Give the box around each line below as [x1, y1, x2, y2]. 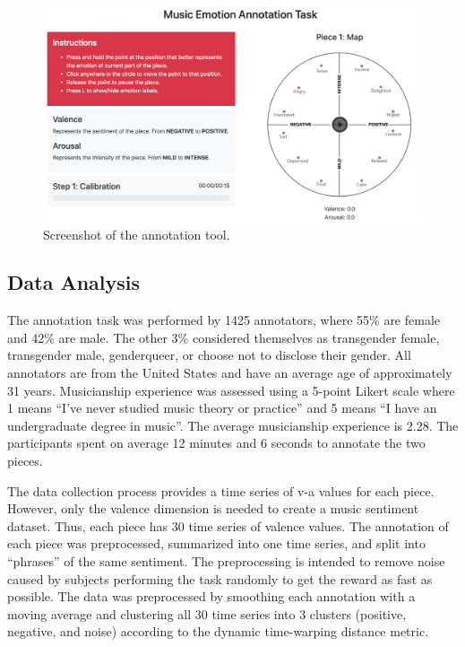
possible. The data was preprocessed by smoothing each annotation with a [7, 587, 416, 606]
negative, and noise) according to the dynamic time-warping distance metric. [7, 622, 429, 641]
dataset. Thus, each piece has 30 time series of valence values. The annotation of [7, 516, 449, 535]
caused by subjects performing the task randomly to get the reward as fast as [7, 569, 433, 588]
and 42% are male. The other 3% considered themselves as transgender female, [7, 328, 440, 346]
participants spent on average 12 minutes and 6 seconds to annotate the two [7, 433, 426, 452]
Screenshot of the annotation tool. [43, 224, 230, 243]
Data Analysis [7, 268, 141, 296]
